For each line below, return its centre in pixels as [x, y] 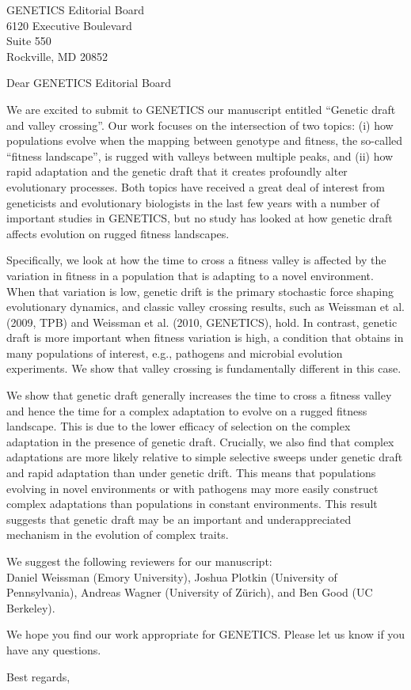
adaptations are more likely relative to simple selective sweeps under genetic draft [205, 457]
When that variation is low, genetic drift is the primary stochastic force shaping [200, 291]
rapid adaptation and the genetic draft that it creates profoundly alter [177, 171]
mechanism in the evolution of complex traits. [118, 535]
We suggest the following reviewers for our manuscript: [139, 561]
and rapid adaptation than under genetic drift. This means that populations [191, 473]
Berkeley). [31, 607]
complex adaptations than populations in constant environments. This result [192, 504]
